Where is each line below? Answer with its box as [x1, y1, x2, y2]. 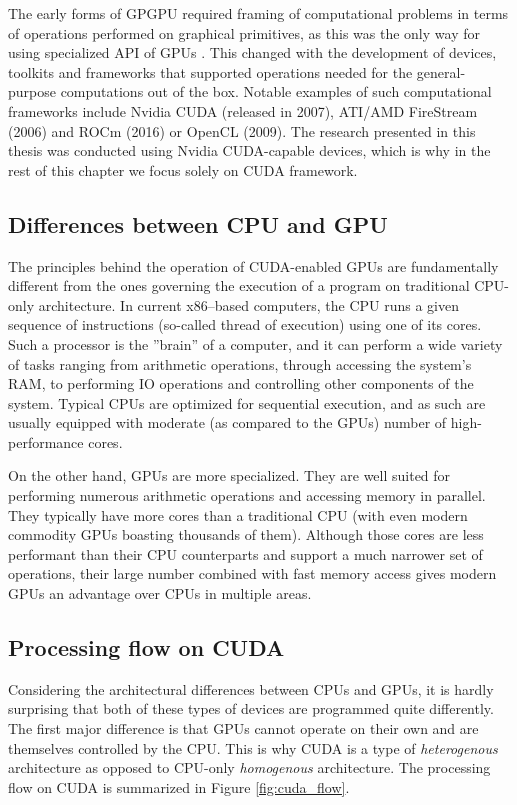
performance [8, 431, 84, 452]
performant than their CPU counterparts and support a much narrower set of [8, 543, 483, 564]
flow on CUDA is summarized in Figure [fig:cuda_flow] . [8, 776, 350, 797]
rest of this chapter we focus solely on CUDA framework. [8, 159, 358, 180]
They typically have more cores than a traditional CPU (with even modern [8, 504, 468, 525]
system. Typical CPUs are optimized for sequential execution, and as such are [8, 392, 486, 413]
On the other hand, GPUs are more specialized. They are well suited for [8, 465, 451, 486]
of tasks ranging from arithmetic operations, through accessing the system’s [8, 353, 472, 374]
